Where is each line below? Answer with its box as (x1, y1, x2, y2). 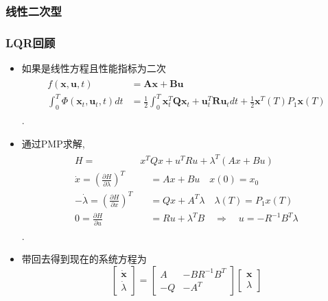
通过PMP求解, (21, 136, 85, 150)
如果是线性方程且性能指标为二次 (21, 61, 166, 75)
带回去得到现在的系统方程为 (21, 252, 147, 266)
